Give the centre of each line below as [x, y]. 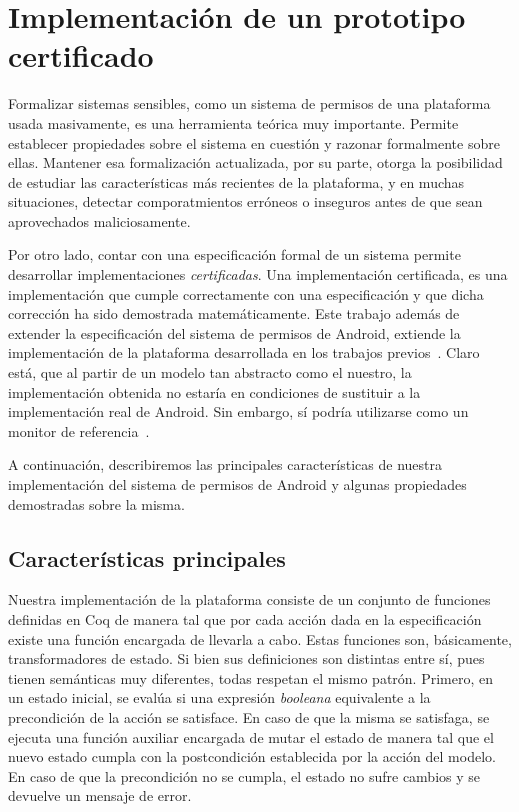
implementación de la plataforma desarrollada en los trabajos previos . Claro [244, 352]
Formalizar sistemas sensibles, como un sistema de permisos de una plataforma [249, 103]
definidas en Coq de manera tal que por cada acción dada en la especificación [245, 618]
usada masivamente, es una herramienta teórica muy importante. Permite [233, 122]
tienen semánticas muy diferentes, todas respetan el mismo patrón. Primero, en [250, 677]
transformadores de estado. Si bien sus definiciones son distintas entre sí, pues [246, 658]
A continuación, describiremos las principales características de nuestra [225, 464]
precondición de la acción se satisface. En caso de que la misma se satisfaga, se [249, 716]
